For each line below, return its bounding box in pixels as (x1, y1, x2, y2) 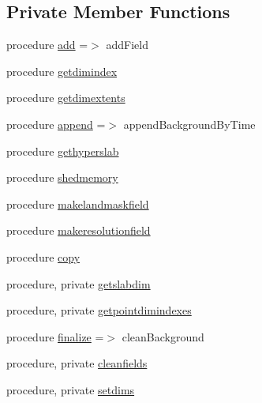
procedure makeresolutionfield (6, 222, 151, 239)
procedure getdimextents (6, 89, 125, 106)
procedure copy (6, 248, 80, 265)
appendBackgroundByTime (123, 115, 256, 132)
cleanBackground (122, 328, 204, 345)
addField (106, 36, 148, 53)
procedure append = (6, 115, 106, 132)
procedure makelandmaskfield (6, 195, 149, 212)
